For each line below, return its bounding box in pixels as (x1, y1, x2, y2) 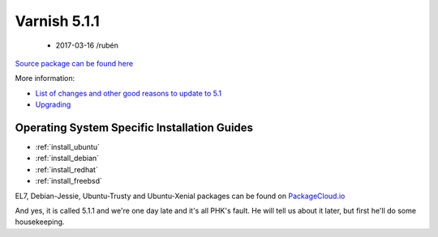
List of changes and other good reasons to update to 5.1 (35, 88, 222, 98)
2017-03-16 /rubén (55, 40, 119, 50)
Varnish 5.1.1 (15, 12, 101, 30)
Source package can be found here (15, 58, 134, 68)
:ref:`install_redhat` (35, 164, 99, 174)
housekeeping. (15, 217, 65, 226)
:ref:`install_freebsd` (35, 176, 103, 186)
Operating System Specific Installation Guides (15, 121, 254, 134)
